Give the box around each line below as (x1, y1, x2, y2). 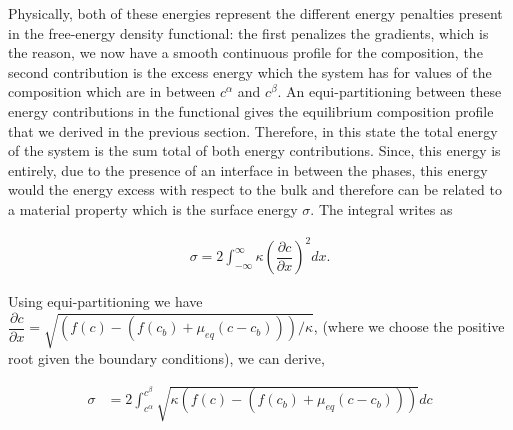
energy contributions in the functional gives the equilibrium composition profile (8, 100, 494, 121)
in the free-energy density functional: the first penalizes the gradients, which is (8, 22, 489, 43)
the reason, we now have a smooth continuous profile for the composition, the (8, 42, 483, 63)
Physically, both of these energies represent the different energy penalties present (8, 3, 503, 23)
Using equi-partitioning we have (8, 291, 203, 312)
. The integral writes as (310, 198, 453, 219)
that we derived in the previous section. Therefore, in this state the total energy (8, 120, 498, 141)
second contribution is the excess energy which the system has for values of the (8, 61, 492, 82)
